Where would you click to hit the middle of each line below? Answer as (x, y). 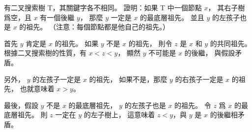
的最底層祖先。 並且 (172, 17)
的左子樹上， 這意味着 (119, 115)
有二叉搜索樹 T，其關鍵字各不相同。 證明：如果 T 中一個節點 (103, 7)
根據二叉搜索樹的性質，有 (45, 53)
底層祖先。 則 (26, 115)
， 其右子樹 (226, 7)
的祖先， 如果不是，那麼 (128, 79)
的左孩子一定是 (57, 79)
